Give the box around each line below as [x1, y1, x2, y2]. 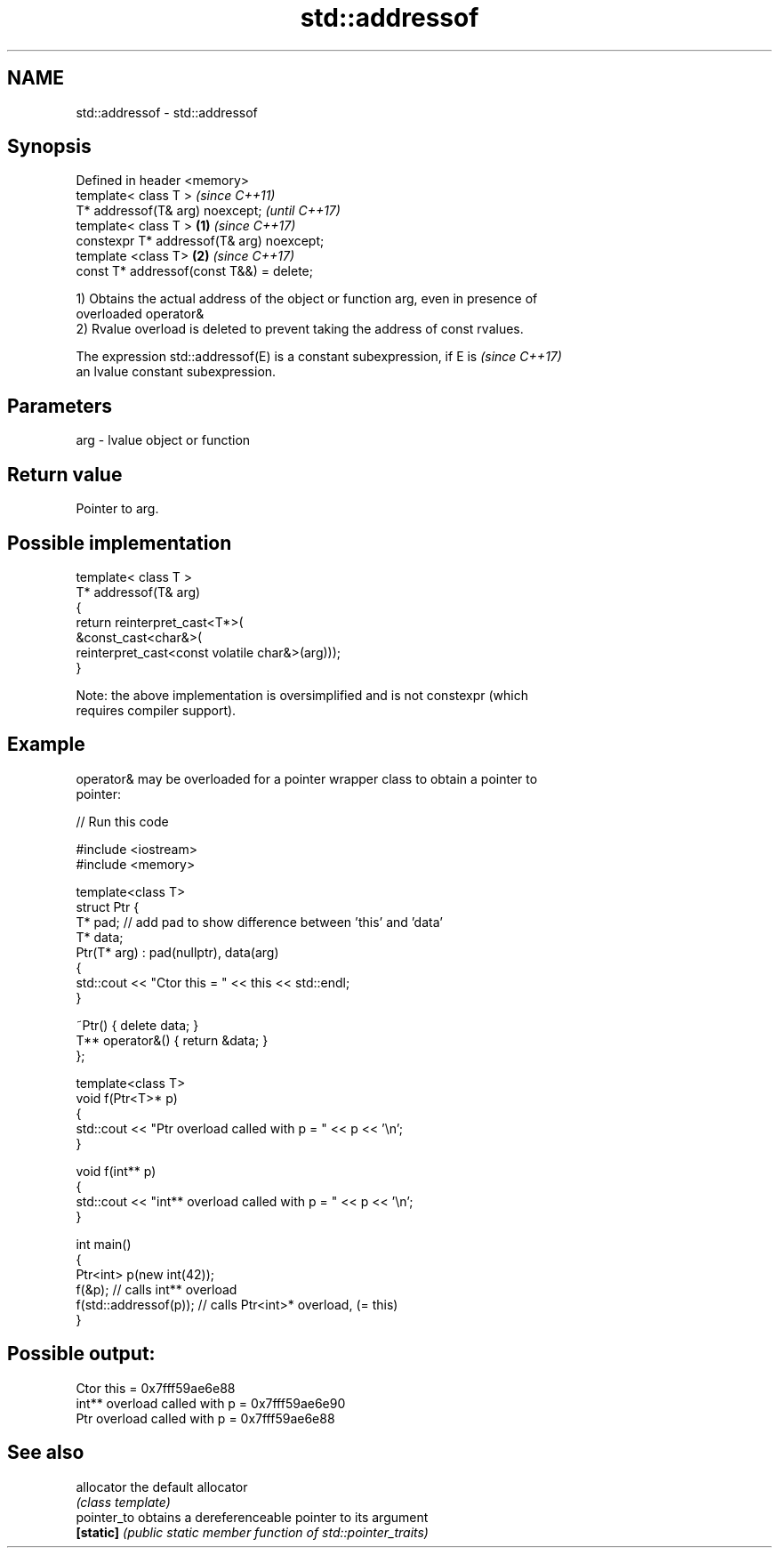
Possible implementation [7, 531, 232, 554]
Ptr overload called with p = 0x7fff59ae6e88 [76, 1410, 335, 1426]
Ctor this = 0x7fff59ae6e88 [76, 1380, 236, 1396]
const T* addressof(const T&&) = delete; [76, 263, 313, 279]
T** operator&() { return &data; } [76, 1032, 269, 1048]
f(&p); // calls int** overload [76, 1281, 237, 1297]
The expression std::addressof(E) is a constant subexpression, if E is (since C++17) [76, 349, 562, 365]
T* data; [76, 929, 124, 945]
